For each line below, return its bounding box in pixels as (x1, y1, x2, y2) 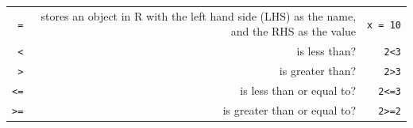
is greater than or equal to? (222, 101, 357, 118)
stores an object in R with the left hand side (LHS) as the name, (41, 7, 357, 24)
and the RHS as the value (230, 23, 357, 40)
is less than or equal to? (240, 82, 357, 99)
